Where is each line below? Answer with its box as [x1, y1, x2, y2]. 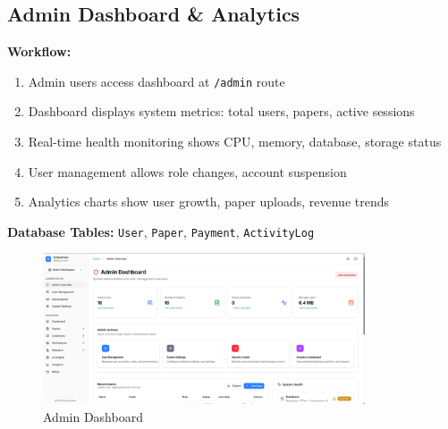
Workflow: [7, 42, 72, 61]
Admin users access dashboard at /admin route [28, 71, 285, 90]
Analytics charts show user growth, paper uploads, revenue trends [28, 192, 389, 211]
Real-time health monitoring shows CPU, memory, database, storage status [28, 132, 442, 151]
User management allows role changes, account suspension [28, 162, 347, 181]
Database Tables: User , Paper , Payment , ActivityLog [7, 222, 315, 240]
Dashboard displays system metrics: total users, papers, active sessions [28, 102, 415, 121]
